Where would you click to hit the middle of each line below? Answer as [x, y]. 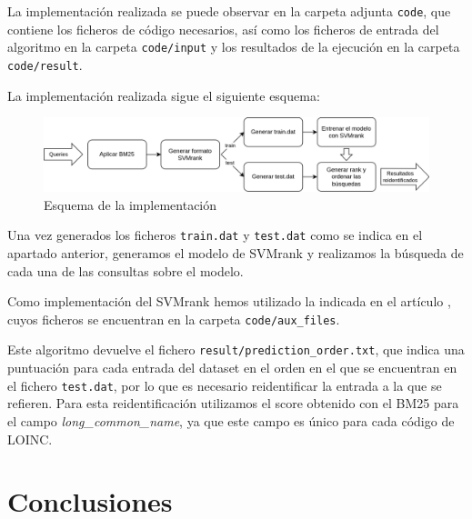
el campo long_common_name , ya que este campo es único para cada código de [231, 420]
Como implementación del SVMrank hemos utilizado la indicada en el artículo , [229, 301]
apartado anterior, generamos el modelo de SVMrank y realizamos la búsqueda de [236, 252]
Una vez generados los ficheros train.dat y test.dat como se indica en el [215, 235]
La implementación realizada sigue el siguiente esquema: [164, 95]
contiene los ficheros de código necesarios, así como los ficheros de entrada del [223, 29]
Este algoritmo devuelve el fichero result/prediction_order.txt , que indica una [236, 349]
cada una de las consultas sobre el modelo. [126, 270]
